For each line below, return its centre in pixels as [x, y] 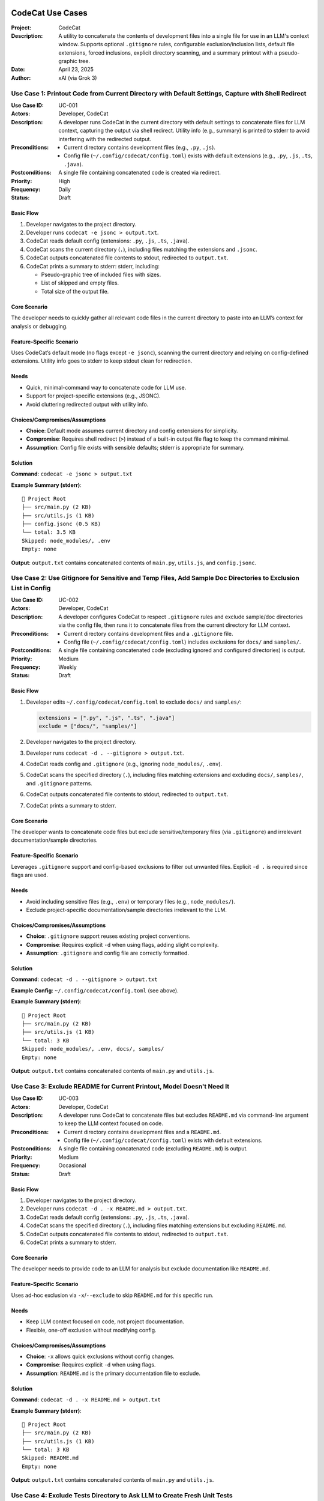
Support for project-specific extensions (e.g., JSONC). [94, 396]
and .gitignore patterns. [59, 783]
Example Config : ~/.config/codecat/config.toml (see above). [95, 990]
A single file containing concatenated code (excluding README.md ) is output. [153, 1149]
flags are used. [29, 875]
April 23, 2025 [76, 70]
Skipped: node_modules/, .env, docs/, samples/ [93, 1049]
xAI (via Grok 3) [78, 77]
